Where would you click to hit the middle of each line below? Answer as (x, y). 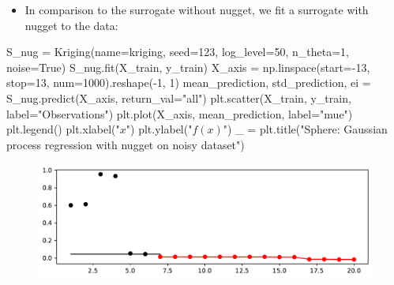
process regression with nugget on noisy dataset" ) (126, 144)
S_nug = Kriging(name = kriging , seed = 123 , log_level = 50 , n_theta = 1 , (178, 52)
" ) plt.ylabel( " (159, 129)
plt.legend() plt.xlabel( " (63, 129)
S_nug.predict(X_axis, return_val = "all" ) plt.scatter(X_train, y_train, (179, 97)
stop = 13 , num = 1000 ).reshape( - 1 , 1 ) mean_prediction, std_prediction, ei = (189, 82)
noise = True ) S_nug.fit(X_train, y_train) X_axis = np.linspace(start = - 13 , (188, 67)
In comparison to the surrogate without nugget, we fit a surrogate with (197, 9)
